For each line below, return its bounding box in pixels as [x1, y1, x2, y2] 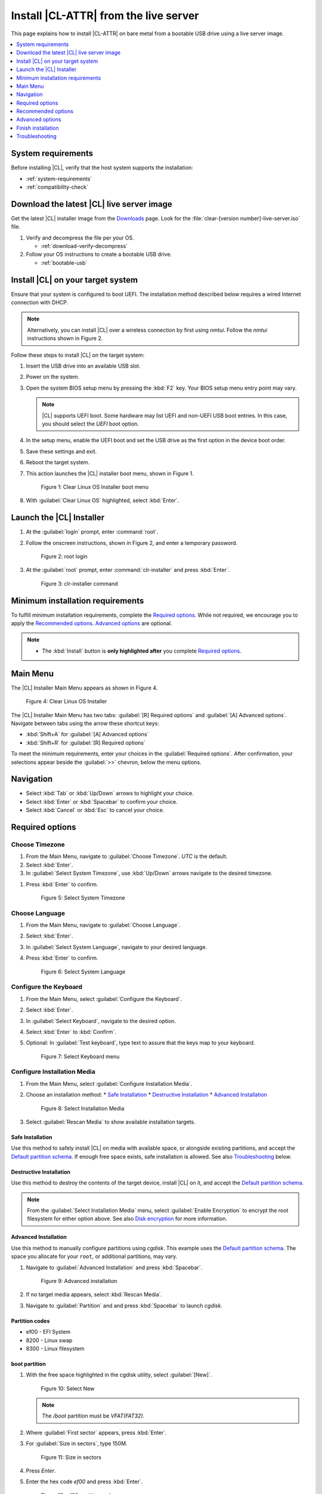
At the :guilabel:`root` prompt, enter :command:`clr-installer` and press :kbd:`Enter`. [26, 567, 230, 574]
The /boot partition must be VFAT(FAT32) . [42, 1412, 145, 1419]
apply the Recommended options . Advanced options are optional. [11, 620, 172, 627]
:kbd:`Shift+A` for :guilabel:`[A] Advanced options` [26, 731, 149, 738]
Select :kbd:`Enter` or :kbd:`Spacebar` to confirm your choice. [26, 798, 178, 805]
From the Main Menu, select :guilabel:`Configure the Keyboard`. [26, 995, 182, 1002]
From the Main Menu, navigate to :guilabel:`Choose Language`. [26, 921, 181, 929]
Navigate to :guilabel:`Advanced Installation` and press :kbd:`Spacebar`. [26, 1264, 203, 1271]
